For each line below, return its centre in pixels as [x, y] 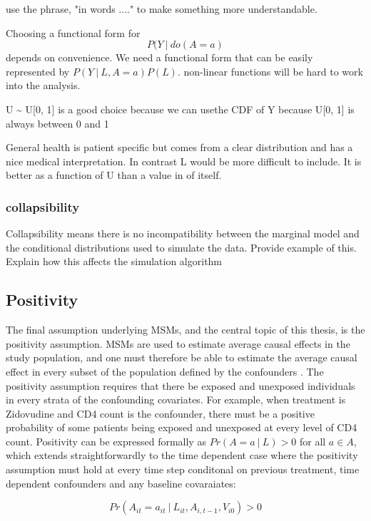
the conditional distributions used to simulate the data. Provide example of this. [181, 247]
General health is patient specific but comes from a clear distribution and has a [179, 147]
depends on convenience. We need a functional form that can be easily [159, 57]
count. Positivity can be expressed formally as [106, 441]
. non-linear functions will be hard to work [270, 71]
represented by [38, 71]
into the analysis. [43, 85]
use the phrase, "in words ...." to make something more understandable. [162, 9]
